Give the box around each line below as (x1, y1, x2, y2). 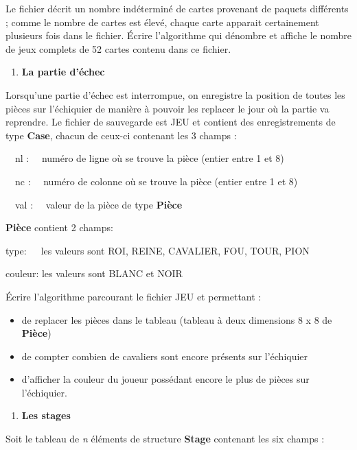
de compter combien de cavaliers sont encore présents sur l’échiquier (21, 348, 308, 363)
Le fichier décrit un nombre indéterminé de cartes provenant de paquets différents (5, 1, 349, 15)
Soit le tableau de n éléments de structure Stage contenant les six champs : (5, 431, 325, 446)
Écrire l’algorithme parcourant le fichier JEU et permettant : (5, 289, 262, 303)
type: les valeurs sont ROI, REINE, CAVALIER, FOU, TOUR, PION (5, 243, 310, 257)
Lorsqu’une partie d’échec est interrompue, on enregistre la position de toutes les (5, 87, 345, 102)
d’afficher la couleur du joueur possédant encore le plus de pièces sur (21, 372, 310, 386)
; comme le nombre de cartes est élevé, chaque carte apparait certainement (5, 14, 319, 29)
